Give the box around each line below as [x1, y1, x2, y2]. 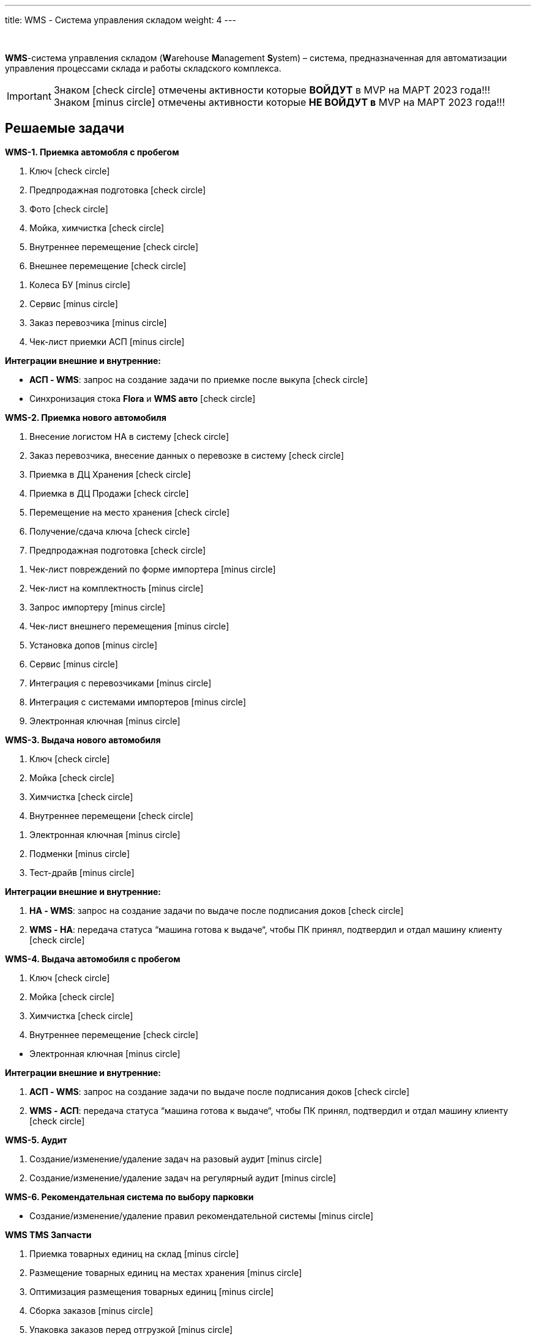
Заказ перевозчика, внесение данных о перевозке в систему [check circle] [29, 450, 344, 461]
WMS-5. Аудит [5, 1134, 67, 1145]
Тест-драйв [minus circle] [29, 867, 135, 878]
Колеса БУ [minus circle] [29, 279, 130, 290]
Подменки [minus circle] [29, 848, 130, 859]
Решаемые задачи [5, 121, 125, 136]
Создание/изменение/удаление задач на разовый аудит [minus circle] [29, 1153, 322, 1164]
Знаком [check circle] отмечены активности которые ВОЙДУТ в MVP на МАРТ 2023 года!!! [53, 84, 490, 96]
